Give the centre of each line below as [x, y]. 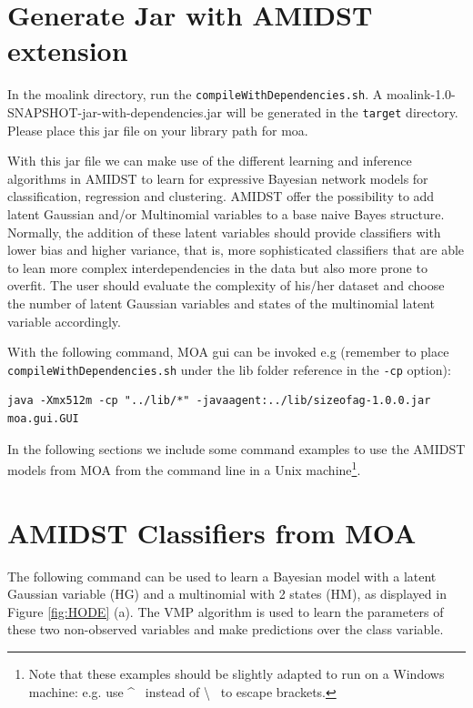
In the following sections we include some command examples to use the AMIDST [236, 448]
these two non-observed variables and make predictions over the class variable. [226, 629]
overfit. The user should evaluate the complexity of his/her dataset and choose [226, 285]
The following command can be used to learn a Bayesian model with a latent [222, 576]
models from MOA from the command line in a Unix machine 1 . [184, 468]
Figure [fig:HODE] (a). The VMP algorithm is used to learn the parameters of [226, 611]
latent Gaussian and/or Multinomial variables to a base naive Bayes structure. [226, 214]
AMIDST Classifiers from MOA [212, 532]
